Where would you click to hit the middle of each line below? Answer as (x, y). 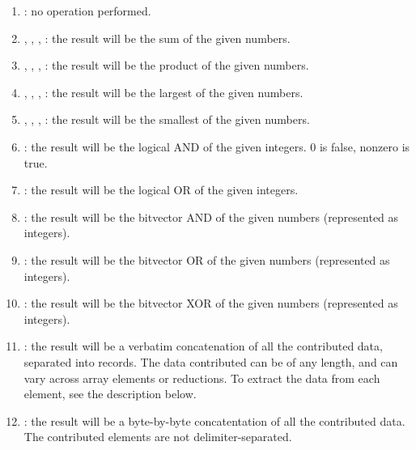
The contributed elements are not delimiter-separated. (158, 437)
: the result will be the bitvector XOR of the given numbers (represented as (211, 303)
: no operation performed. (87, 11)
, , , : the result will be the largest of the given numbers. (163, 92)
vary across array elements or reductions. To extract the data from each (202, 378)
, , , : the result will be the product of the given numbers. (166, 65)
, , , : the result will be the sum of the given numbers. (157, 38)
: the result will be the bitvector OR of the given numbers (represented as (207, 259)
